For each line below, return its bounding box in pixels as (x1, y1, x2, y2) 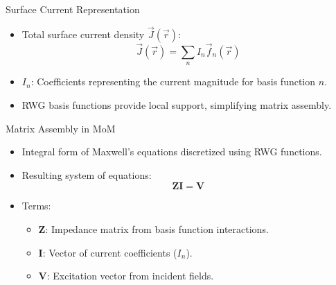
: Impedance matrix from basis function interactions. (45, 221, 269, 236)
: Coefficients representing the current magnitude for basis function (30, 74, 316, 89)
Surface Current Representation (6, 2, 140, 16)
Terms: (21, 198, 51, 213)
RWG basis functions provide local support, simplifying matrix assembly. (21, 98, 332, 112)
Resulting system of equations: (21, 167, 152, 182)
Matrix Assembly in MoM (6, 121, 116, 135)
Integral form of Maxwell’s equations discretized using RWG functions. (21, 144, 322, 159)
